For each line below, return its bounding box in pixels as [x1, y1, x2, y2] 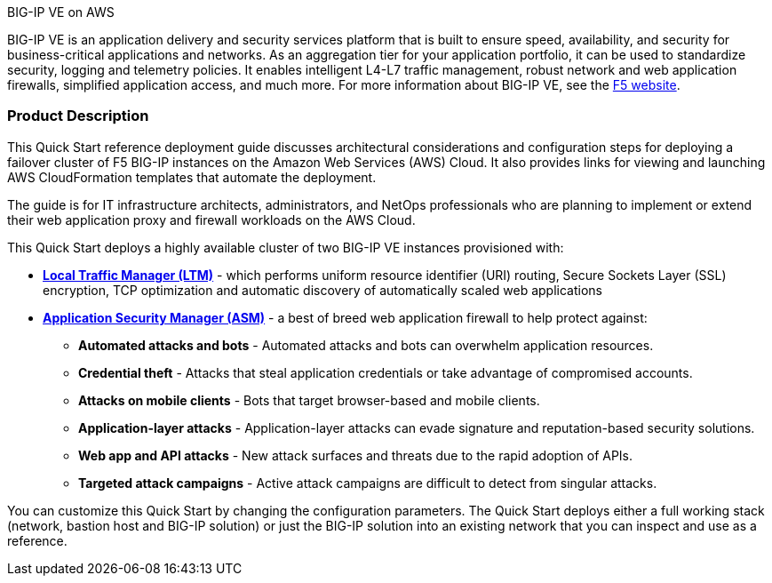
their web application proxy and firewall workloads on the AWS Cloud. [7, 212, 416, 228]
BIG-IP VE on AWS [7, 4, 115, 20]
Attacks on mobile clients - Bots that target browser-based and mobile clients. [78, 392, 540, 408]
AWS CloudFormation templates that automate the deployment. [7, 169, 377, 185]
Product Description [7, 107, 149, 125]
